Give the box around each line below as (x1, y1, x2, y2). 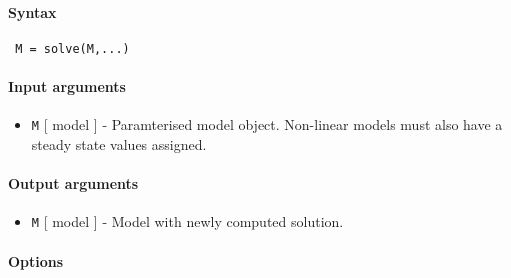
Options (8, 250, 64, 271)
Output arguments (8, 173, 139, 194)
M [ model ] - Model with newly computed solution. (31, 211, 344, 232)
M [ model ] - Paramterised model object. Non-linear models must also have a (31, 114, 503, 135)
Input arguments (8, 76, 126, 97)
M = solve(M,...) (15, 41, 130, 56)
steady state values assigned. (31, 133, 207, 154)
